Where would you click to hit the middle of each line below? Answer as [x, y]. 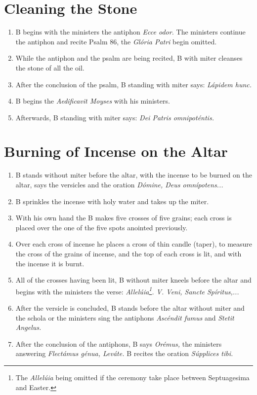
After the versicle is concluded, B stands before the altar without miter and [130, 308]
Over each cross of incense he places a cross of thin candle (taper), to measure [134, 244]
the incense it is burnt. [50, 263]
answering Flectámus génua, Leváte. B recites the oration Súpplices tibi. [124, 353]
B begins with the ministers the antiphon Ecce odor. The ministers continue [130, 32]
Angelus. [28, 327]
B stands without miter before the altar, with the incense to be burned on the [134, 175]
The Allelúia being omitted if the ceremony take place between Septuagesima [132, 377]
